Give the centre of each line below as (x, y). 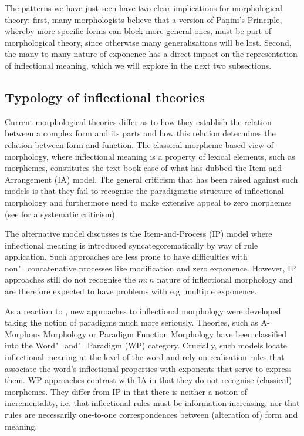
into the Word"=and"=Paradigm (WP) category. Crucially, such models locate (146, 345)
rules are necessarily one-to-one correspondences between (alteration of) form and (151, 415)
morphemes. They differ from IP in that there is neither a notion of (126, 391)
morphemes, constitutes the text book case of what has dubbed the (126, 168)
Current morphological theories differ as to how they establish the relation (138, 121)
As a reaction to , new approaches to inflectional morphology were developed (143, 311)
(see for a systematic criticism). (61, 214)
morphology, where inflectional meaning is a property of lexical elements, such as (150, 156)
